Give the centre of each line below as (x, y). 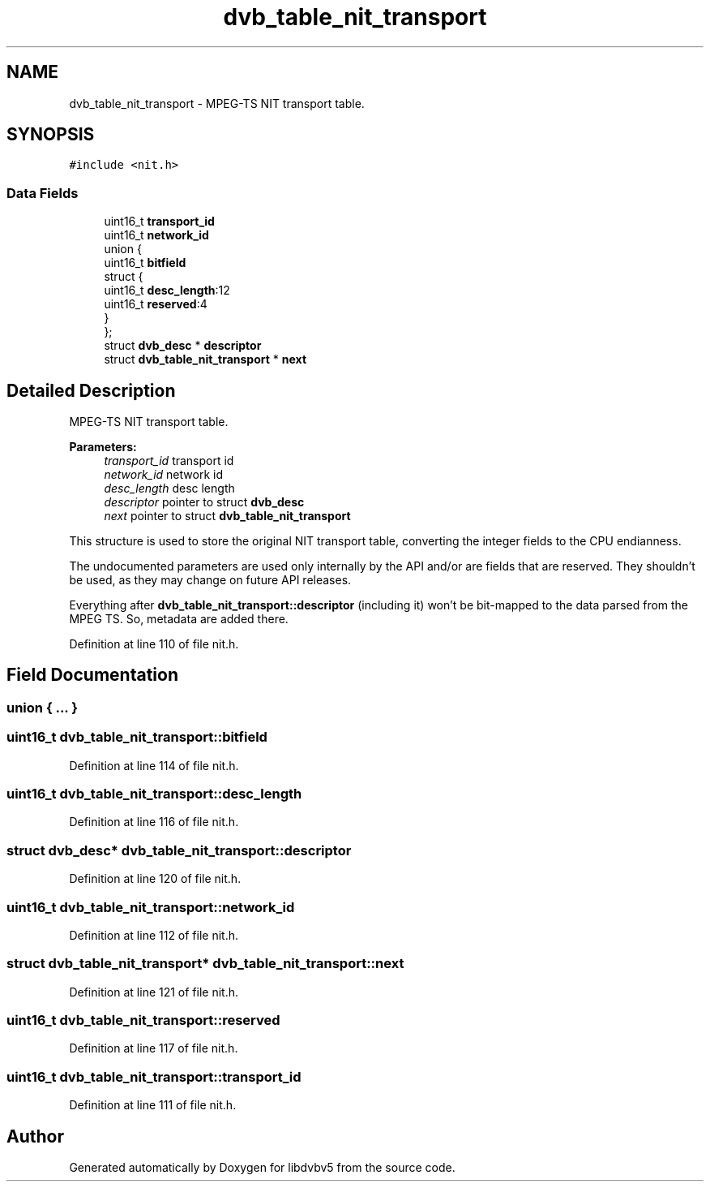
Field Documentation (92, 675)
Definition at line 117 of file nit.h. (154, 1048)
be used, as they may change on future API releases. (210, 580)
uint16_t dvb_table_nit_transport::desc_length (154, 794)
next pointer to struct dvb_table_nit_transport (227, 516)
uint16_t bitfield (145, 263)
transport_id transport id (169, 461)
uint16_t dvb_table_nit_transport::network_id (151, 907)
